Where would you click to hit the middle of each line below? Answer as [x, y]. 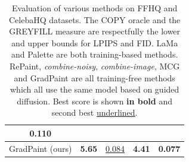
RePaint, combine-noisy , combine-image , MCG [94, 66]
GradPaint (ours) [41, 148]
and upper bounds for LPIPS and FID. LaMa [95, 42]
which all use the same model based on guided [94, 89]
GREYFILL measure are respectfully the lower [95, 31]
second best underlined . [94, 112]
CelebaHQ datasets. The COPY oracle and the [94, 19]
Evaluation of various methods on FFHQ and [95, 8]
